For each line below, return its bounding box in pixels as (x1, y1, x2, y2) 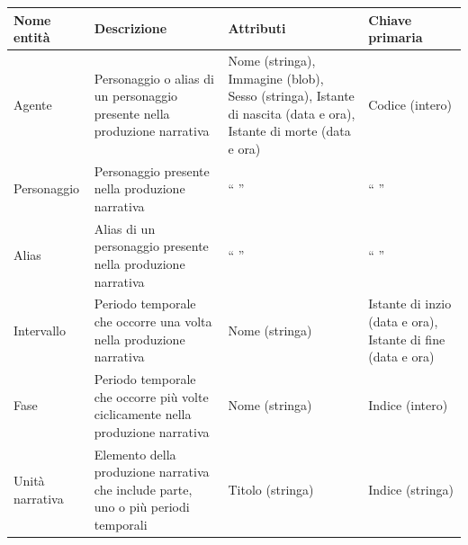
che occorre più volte (94, 387, 209, 406)
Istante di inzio (368, 294, 452, 313)
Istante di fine (368, 329, 445, 348)
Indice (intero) (368, 396, 448, 415)
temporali (94, 515, 148, 534)
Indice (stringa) (368, 479, 454, 498)
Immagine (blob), (228, 68, 324, 87)
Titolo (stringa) (228, 479, 314, 498)
